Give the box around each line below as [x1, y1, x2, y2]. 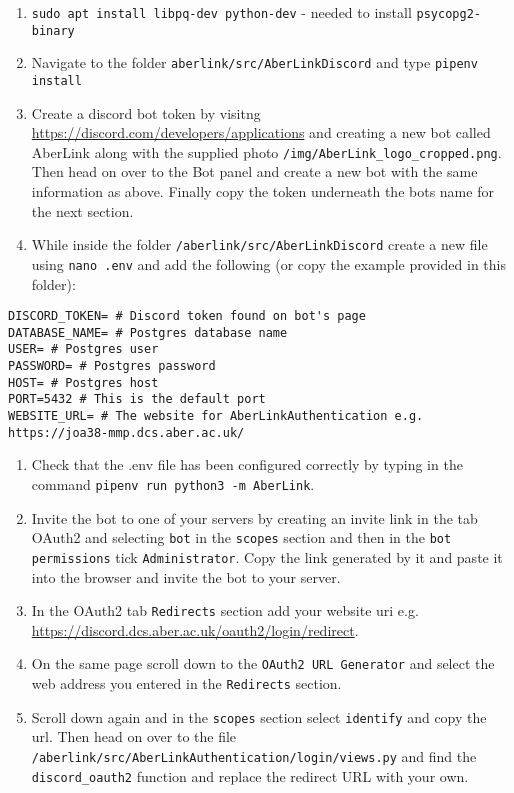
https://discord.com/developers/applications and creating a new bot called [31, 122, 491, 143]
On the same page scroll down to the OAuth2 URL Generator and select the [31, 653, 495, 674]
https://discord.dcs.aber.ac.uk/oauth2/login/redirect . [31, 619, 359, 640]
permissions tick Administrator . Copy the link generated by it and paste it [31, 546, 503, 567]
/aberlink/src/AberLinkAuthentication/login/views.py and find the [31, 745, 477, 766]
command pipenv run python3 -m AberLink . [31, 474, 315, 494]
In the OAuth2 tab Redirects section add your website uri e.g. [31, 600, 419, 621]
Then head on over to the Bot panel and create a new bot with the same [31, 161, 478, 182]
